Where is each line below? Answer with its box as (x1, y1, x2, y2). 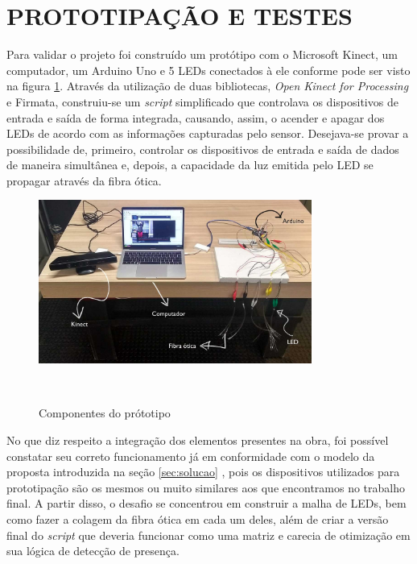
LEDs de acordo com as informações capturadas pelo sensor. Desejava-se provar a (6, 125, 409, 142)
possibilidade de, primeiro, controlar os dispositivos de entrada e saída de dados (6, 140, 399, 157)
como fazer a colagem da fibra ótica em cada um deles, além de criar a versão (6, 510, 389, 527)
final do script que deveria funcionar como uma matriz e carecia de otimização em (6, 526, 411, 543)
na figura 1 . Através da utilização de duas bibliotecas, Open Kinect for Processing (6, 77, 409, 94)
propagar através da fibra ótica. (6, 172, 162, 189)
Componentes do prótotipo (39, 404, 171, 421)
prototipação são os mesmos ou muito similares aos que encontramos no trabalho (6, 479, 405, 496)
